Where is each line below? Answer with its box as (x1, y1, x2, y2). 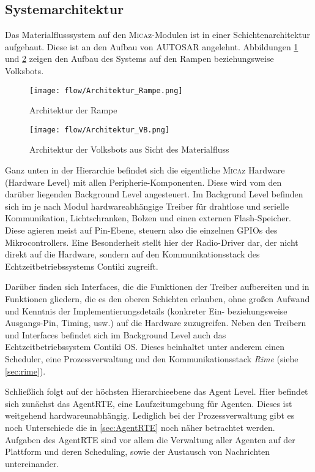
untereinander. (5, 457, 59, 470)
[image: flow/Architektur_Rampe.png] (29, 86, 183, 95)
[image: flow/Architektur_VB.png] (29, 125, 170, 134)
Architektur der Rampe (29, 104, 117, 116)
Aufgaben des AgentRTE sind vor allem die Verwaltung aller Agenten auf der (5, 433, 295, 446)
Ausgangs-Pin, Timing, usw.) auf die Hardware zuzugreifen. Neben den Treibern (5, 316, 306, 329)
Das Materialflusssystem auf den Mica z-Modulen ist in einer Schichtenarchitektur (5, 28, 311, 41)
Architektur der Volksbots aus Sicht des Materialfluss (29, 143, 229, 156)
